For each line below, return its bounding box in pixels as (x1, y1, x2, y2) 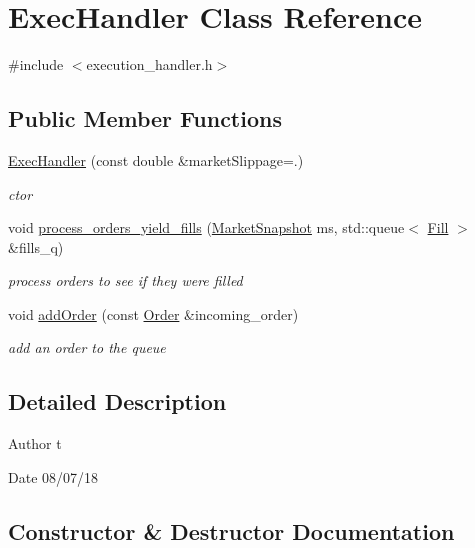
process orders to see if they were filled (8, 270, 243, 291)
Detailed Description (8, 386, 227, 417)
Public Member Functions (8, 103, 282, 134)
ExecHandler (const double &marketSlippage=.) (8, 149, 304, 170)
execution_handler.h (86, 54, 213, 75)
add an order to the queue (8, 337, 166, 358)
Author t (8, 433, 62, 454)
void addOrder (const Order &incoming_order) (8, 303, 299, 324)
